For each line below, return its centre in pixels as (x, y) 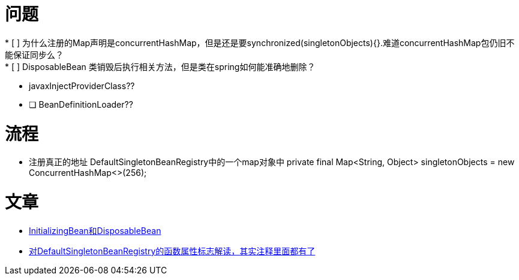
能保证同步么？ (34, 54)
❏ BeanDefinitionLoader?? (81, 104)
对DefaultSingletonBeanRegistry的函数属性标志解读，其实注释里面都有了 (172, 251)
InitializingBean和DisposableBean (95, 230)
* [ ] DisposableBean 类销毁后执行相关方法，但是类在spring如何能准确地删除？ (160, 66)
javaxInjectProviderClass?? (82, 86)
